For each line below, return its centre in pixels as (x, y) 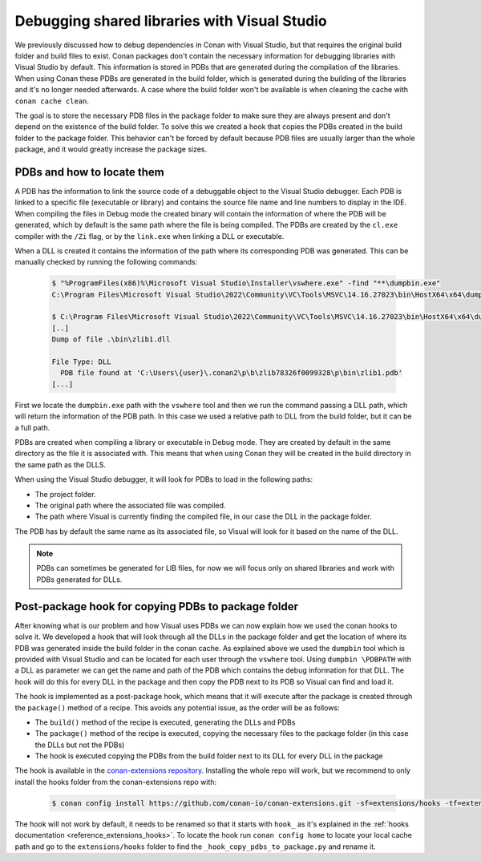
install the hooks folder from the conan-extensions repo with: (116, 782)
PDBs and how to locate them (89, 172)
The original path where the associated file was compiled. (130, 505)
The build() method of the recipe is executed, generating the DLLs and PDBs (165, 722)
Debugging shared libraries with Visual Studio (171, 21)
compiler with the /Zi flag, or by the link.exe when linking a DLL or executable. (150, 236)
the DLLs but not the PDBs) (80, 745)
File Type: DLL (81, 362)
